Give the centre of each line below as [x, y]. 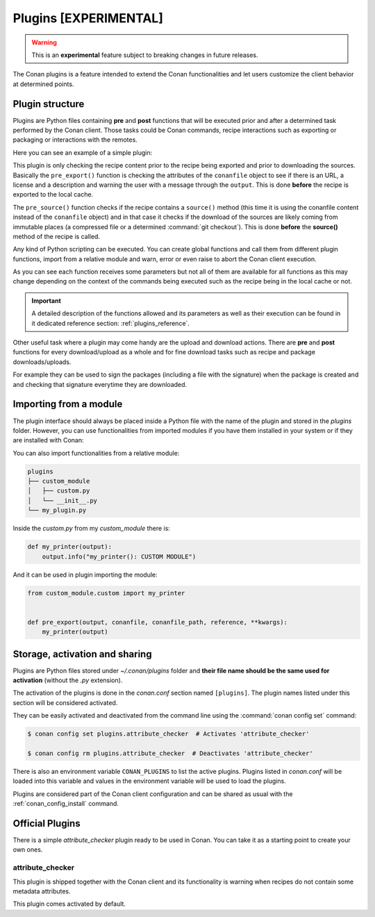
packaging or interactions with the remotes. [75, 140]
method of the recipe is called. [57, 236]
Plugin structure [49, 104]
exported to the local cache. [53, 195]
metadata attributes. [42, 891]
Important [47, 300]
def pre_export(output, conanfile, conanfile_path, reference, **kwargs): [158, 622]
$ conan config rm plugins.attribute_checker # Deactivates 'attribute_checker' [170, 753]
